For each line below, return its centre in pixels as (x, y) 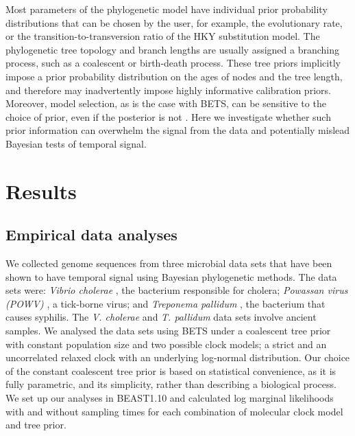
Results (41, 191)
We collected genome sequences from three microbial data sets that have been (169, 263)
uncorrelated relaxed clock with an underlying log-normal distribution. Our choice (178, 357)
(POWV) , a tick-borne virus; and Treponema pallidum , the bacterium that (166, 303)
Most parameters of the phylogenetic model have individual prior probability (167, 9)
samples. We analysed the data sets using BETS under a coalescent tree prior (168, 331)
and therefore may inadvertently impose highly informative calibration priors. (168, 90)
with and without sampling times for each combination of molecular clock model (174, 411)
